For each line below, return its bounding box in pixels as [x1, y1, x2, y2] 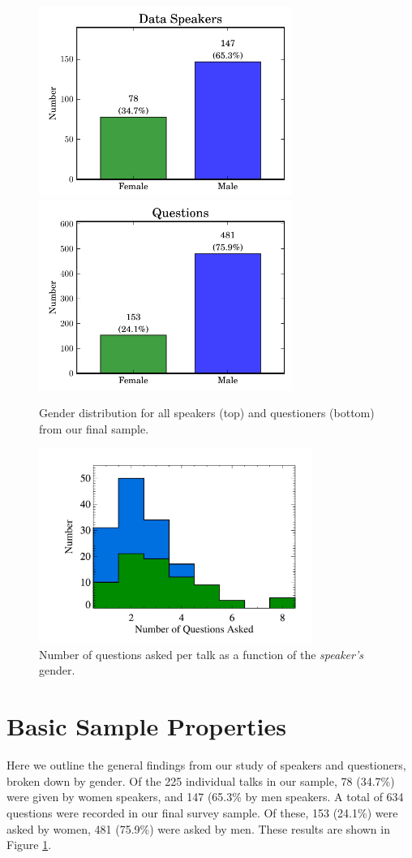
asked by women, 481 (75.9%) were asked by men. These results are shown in [6, 820, 390, 837]
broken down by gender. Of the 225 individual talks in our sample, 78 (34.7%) [6, 772, 395, 789]
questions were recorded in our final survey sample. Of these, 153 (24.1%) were [6, 804, 398, 821]
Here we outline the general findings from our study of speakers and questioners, [6, 757, 406, 774]
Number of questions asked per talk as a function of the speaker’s [39, 645, 363, 662]
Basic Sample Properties [6, 709, 287, 743]
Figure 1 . [6, 836, 52, 853]
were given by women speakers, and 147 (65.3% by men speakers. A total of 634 [6, 788, 404, 805]
